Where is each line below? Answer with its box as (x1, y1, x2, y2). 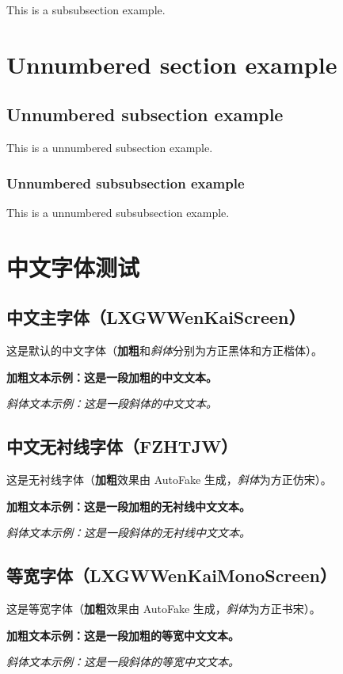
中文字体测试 (6, 250, 140, 283)
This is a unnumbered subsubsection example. (6, 204, 230, 220)
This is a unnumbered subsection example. (6, 139, 213, 156)
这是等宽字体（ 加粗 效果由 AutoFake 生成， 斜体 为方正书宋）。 (6, 600, 321, 617)
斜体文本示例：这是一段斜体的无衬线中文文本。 (6, 524, 250, 541)
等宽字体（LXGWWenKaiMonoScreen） (6, 563, 337, 588)
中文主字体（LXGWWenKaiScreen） (6, 305, 306, 329)
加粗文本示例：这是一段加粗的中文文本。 (6, 368, 217, 385)
